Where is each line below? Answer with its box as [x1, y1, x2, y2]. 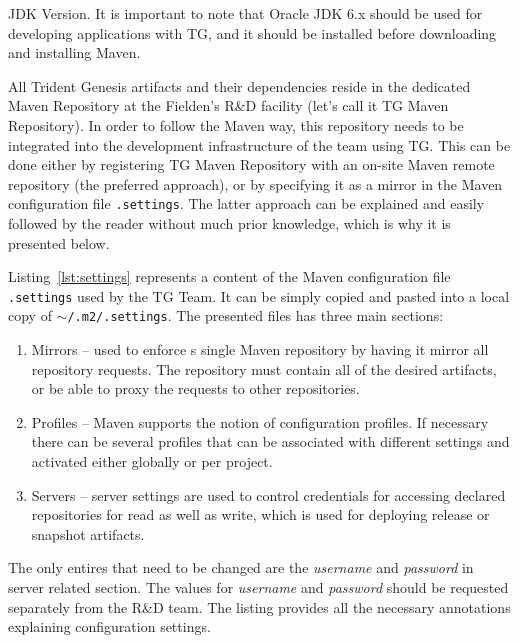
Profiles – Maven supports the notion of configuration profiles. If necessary [31, 411, 489, 432]
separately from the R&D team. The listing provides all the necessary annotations [8, 596, 511, 617]
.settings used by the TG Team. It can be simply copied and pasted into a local [8, 285, 510, 306]
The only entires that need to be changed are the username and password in [8, 557, 474, 578]
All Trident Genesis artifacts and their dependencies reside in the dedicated [8, 75, 471, 96]
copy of [8, 305, 52, 326]
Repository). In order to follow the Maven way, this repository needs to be [8, 114, 464, 135]
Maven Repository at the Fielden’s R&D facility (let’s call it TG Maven [8, 95, 449, 116]
